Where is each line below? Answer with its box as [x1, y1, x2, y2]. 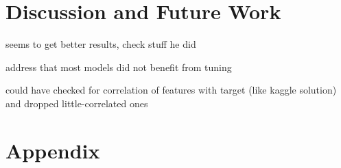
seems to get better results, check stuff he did [5, 37, 196, 51]
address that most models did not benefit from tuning [5, 59, 232, 74]
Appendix [5, 136, 100, 164]
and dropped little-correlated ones [5, 96, 148, 110]
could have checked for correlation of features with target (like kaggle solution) [5, 83, 337, 97]
